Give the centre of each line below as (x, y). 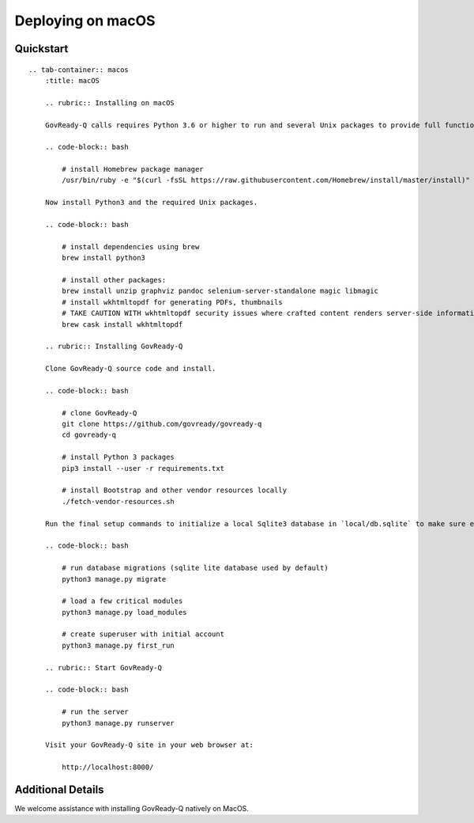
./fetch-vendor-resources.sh (118, 501)
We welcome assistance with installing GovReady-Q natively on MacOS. (132, 809)
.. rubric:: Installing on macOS (110, 102)
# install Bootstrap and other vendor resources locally (175, 490)
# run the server (96, 712)
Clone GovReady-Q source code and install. (130, 369)
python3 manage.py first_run (118, 645)
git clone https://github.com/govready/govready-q (162, 424)
